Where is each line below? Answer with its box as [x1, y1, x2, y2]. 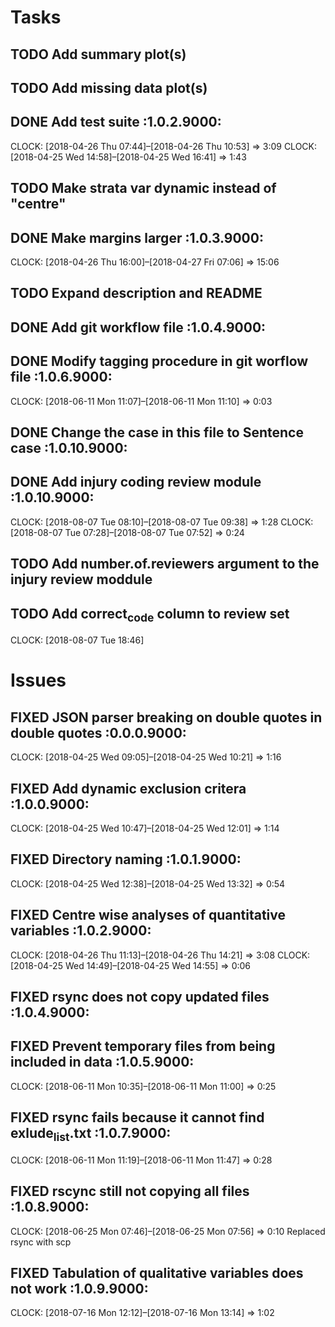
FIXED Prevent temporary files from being [10, 1038, 276, 1055]
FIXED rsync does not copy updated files [10, 989, 270, 1005]
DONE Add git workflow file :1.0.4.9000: [10, 319, 267, 336]
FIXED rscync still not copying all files [10, 1183, 250, 1200]
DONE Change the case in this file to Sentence [10, 424, 304, 441]
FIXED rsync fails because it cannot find [10, 1109, 265, 1126]
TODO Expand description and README [10, 285, 263, 302]
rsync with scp [10, 1236, 72, 1248]
